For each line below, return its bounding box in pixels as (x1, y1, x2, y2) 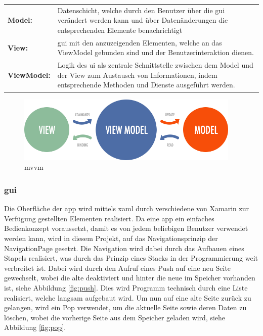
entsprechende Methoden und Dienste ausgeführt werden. (57, 79, 235, 90)
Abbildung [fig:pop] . (4, 322, 66, 332)
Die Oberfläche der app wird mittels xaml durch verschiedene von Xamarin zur (4, 203, 249, 214)
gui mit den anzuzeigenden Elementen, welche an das (57, 37, 222, 47)
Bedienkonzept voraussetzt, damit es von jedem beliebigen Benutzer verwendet (4, 223, 248, 233)
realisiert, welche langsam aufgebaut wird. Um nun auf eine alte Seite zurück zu (4, 292, 251, 303)
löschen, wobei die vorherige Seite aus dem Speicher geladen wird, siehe (4, 312, 226, 322)
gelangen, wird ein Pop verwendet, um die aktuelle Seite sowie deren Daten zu (4, 302, 247, 313)
